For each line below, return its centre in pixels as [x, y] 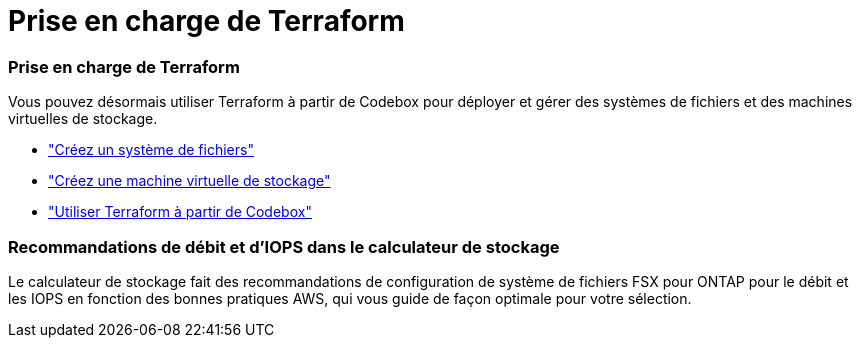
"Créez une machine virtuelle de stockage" [189, 181]
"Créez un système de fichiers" [151, 150]
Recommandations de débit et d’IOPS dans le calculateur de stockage [284, 246]
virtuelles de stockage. [83, 119]
